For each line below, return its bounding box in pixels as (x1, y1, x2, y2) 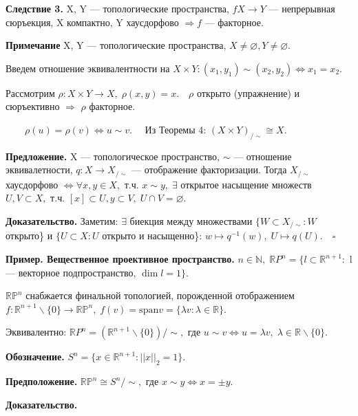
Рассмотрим (6, 85, 55, 100)
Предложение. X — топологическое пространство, (6, 149, 220, 163)
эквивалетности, (6, 162, 73, 177)
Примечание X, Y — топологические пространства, (6, 38, 227, 52)
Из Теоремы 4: (145, 122, 207, 136)
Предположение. (6, 374, 78, 388)
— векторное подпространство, (6, 265, 136, 279)
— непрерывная (268, 1, 335, 15)
